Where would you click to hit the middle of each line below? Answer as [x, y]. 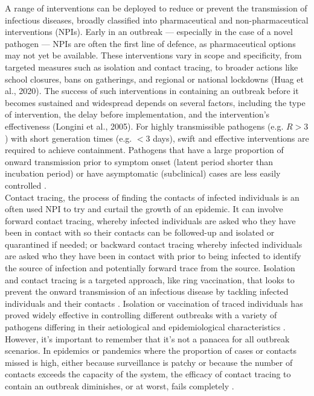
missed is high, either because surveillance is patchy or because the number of [149, 362]
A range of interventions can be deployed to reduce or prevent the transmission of [156, 8]
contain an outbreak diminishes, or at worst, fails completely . [120, 386]
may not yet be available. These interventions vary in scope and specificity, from [153, 55]
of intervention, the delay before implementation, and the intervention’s [137, 114]
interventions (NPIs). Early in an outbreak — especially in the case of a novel [149, 32]
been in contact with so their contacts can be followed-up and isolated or [140, 232]
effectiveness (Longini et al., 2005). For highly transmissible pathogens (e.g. [144, 126]
